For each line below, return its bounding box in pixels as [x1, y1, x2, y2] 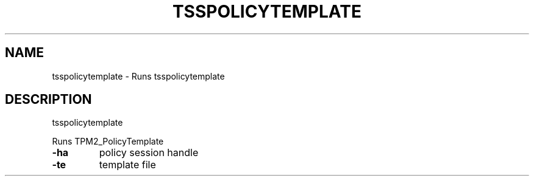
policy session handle [99, 146, 199, 159]
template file [99, 159, 156, 171]
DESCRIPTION [5, 92, 92, 108]
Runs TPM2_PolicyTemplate [52, 136, 164, 147]
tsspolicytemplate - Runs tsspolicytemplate [52, 70, 225, 81]
